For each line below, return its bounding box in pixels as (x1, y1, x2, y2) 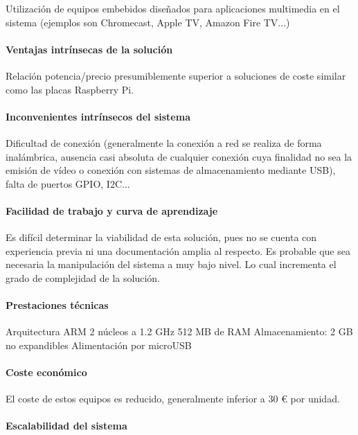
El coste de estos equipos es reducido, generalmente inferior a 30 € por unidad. (6, 391, 340, 406)
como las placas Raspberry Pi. (6, 82, 134, 96)
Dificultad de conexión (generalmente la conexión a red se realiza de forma (6, 135, 322, 150)
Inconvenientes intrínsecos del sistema (6, 109, 190, 123)
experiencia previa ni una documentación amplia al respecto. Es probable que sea (6, 243, 350, 258)
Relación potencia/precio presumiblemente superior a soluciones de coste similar (6, 68, 346, 82)
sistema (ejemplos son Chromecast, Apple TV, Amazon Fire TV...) (6, 15, 290, 29)
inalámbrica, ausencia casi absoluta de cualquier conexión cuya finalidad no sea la (6, 149, 352, 163)
